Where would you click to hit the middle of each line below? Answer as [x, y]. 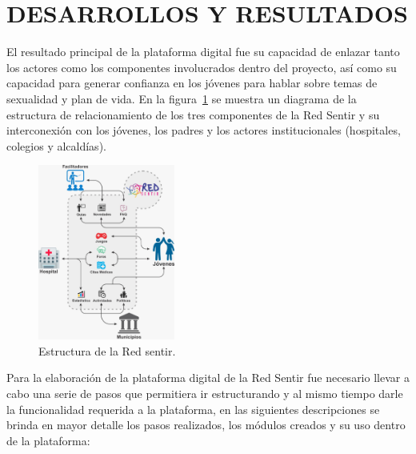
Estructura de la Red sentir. [107, 350]
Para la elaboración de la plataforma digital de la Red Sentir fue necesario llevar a [208, 378]
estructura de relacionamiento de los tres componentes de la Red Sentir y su [193, 114]
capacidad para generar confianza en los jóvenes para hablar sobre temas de [192, 83]
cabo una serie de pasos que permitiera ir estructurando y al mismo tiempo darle [205, 393]
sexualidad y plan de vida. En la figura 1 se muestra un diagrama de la [182, 98]
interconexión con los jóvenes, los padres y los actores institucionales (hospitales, [204, 130]
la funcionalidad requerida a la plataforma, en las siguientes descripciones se [193, 409]
